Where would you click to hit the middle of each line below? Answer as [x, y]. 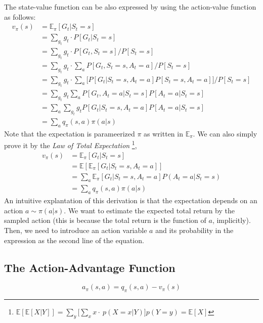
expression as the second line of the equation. [74, 240]
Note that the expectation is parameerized [70, 133]
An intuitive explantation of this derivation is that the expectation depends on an [131, 200]
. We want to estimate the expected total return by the [149, 210]
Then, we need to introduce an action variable [76, 230]
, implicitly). [231, 220]
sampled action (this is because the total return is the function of [105, 220]
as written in [163, 133]
